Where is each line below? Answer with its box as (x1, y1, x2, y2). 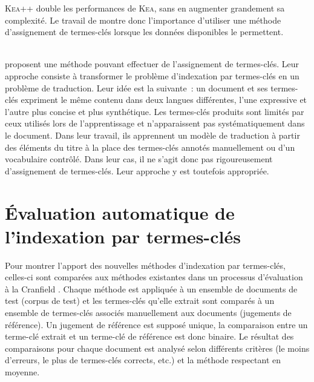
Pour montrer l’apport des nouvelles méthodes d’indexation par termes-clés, (5, 259, 286, 271)
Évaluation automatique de (5, 200, 235, 225)
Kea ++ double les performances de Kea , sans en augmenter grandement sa (5, 2, 285, 14)
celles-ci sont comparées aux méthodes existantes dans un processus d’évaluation (5, 271, 303, 283)
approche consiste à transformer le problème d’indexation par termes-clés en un (5, 69, 299, 82)
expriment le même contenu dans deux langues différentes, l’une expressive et (21, 93, 307, 106)
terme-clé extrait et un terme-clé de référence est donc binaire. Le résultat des (5, 330, 294, 343)
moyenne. (5, 365, 40, 378)
